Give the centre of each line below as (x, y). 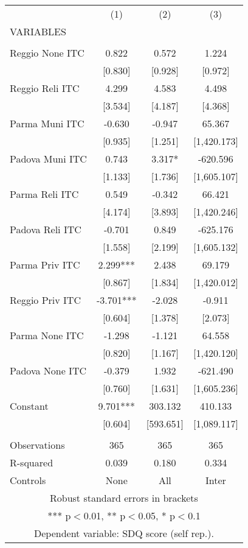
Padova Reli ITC (46, 229)
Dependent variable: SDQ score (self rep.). (124, 533)
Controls (28, 480)
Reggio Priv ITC (45, 300)
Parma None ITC (47, 335)
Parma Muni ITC (47, 123)
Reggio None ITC (47, 53)
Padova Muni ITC (48, 159)
